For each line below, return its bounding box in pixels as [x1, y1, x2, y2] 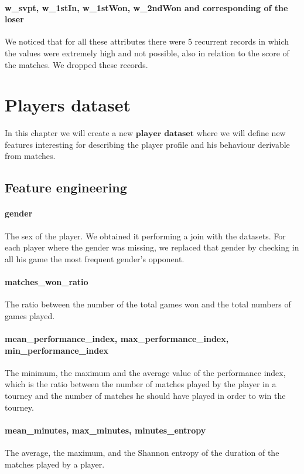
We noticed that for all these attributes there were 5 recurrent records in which [5, 35, 289, 48]
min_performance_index [5, 344, 109, 356]
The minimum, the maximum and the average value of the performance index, [5, 366, 286, 378]
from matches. [5, 150, 56, 162]
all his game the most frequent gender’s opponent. [5, 252, 185, 265]
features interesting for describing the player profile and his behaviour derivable [5, 138, 290, 150]
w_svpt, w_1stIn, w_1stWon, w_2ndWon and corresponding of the [5, 1, 288, 13]
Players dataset [5, 93, 131, 117]
